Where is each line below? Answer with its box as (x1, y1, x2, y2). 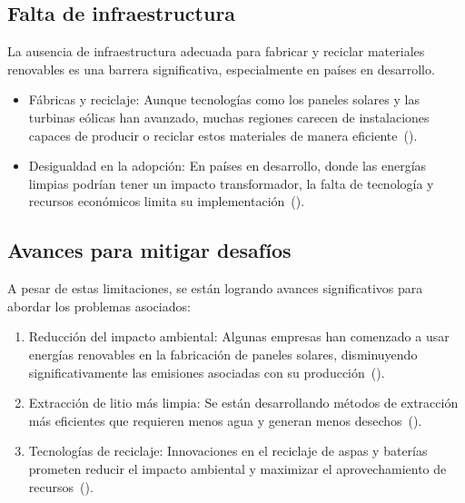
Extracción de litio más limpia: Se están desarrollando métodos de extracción (28, 393, 459, 412)
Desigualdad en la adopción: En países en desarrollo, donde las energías (28, 156, 427, 175)
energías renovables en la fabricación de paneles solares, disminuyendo (28, 344, 418, 363)
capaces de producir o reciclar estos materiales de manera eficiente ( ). (28, 125, 418, 144)
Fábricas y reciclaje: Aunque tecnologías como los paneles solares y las (28, 90, 420, 109)
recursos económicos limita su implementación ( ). (28, 192, 305, 211)
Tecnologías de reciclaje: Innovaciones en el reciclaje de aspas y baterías (28, 441, 428, 460)
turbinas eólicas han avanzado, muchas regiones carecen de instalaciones (28, 107, 430, 126)
